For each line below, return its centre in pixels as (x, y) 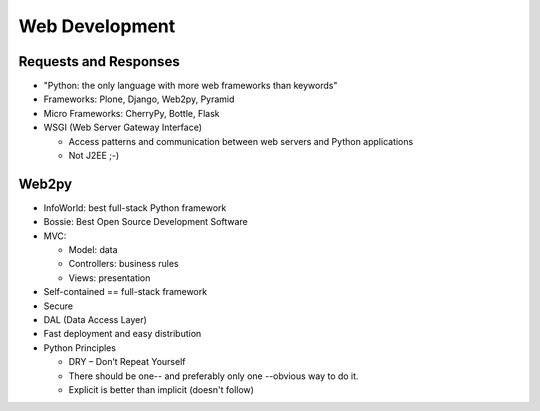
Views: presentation (109, 277)
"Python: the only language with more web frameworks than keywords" (190, 86)
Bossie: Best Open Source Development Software (146, 222)
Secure (58, 306)
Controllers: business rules (123, 264)
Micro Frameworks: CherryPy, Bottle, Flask (131, 113)
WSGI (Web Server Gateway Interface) (123, 127)
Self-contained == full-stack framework (125, 292)
